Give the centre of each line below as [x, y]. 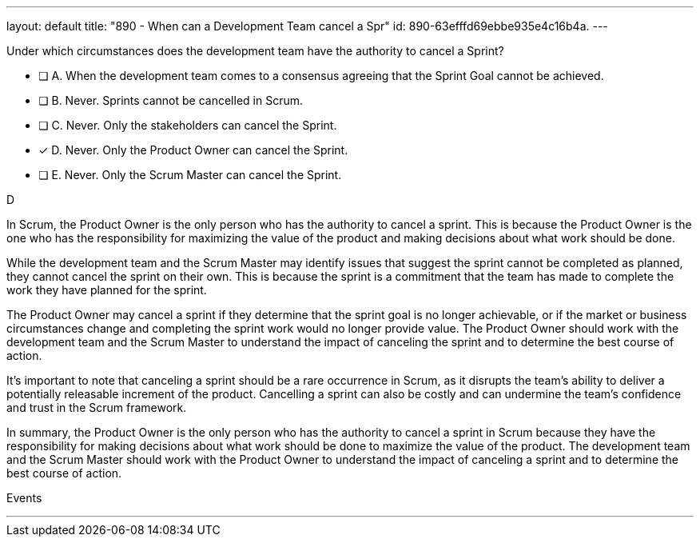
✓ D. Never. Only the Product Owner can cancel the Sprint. [193, 150]
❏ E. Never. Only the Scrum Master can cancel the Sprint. [190, 175]
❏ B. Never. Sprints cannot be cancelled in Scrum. [171, 100]
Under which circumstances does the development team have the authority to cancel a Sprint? [255, 51]
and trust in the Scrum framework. [97, 407]
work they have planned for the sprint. [107, 290]
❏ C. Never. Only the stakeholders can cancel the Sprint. [188, 125]
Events [24, 498]
